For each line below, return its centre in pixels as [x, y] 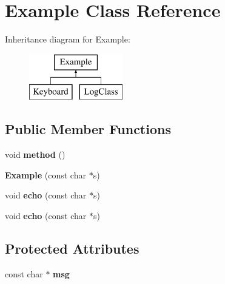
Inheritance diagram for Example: [68, 39]
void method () [35, 154]
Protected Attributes [72, 248]
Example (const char [45, 174]
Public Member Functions [88, 129]
